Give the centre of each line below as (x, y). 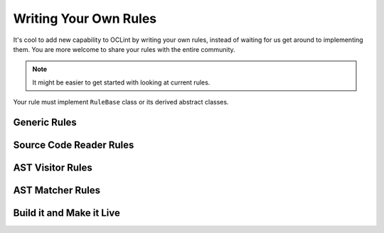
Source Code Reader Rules (74, 145)
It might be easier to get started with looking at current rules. (121, 82)
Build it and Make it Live (66, 213)
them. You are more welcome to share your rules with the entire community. (124, 49)
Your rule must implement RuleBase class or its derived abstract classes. (121, 102)
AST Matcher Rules (57, 190)
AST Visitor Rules (53, 167)
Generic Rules (45, 122)
